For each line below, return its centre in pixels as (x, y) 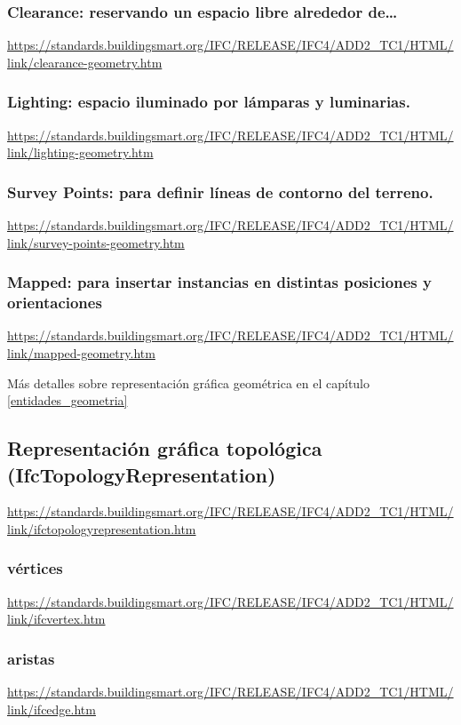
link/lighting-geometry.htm (80, 152)
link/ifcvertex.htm (56, 619)
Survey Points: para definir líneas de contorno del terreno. (220, 191)
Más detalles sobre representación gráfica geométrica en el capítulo (189, 382)
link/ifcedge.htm (52, 709)
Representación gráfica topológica (165, 448)
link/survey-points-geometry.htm (96, 242)
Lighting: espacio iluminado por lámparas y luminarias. (209, 102)
